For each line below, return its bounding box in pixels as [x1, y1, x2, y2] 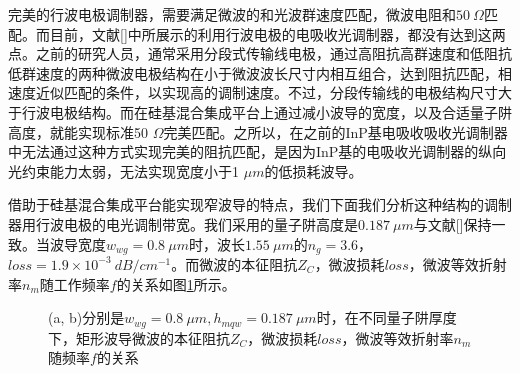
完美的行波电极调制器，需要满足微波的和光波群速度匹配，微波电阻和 [8, 4, 456, 24]
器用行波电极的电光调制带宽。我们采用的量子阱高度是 [8, 213, 358, 234]
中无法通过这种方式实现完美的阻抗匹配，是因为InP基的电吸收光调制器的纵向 [8, 141, 507, 162]
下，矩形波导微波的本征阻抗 [48, 327, 230, 348]
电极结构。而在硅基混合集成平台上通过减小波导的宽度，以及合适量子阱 [49, 101, 512, 122]
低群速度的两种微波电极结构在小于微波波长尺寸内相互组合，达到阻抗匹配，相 [8, 62, 512, 83]
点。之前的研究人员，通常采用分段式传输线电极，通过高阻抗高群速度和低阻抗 [8, 43, 512, 64]
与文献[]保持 [413, 213, 492, 234]
